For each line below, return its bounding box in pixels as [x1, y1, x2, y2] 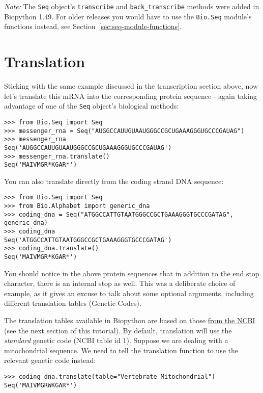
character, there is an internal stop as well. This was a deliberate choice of [4, 278, 236, 289]
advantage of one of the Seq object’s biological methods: [4, 100, 179, 111]
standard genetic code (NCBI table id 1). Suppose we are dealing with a [4, 335, 228, 346]
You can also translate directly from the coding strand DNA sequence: [4, 175, 224, 186]
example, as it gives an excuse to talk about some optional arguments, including [4, 287, 254, 298]
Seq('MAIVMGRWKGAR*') [4, 381, 77, 389]
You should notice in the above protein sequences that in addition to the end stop [4, 268, 259, 278]
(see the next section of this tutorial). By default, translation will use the [4, 325, 232, 335]
